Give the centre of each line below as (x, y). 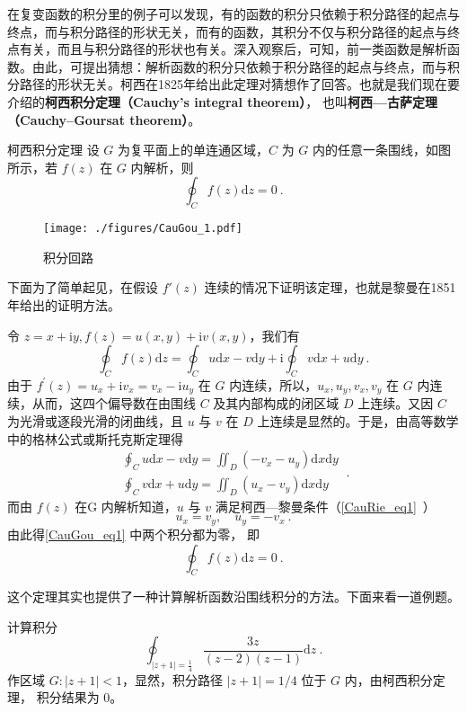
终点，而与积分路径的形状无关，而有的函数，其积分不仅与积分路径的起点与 (227, 31)
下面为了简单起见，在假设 (83, 287)
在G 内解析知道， (126, 506)
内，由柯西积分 (388, 679)
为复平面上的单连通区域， (194, 150)
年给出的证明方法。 (64, 304)
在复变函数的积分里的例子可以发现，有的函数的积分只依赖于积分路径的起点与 (233, 13)
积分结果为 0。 (79, 697)
